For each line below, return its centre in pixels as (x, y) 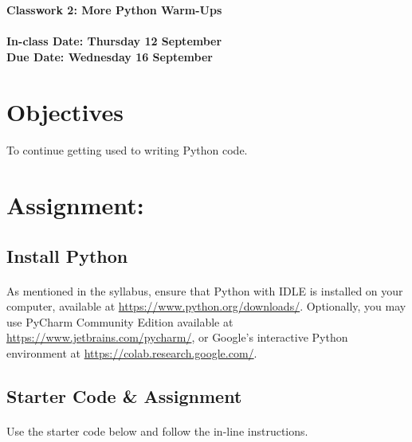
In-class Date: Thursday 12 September (114, 41)
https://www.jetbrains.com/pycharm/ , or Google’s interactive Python (177, 337)
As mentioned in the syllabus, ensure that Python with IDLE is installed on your (205, 290)
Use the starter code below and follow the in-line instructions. (157, 431)
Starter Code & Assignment (124, 396)
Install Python (67, 255)
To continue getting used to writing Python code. (127, 150)
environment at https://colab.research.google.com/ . (132, 353)
